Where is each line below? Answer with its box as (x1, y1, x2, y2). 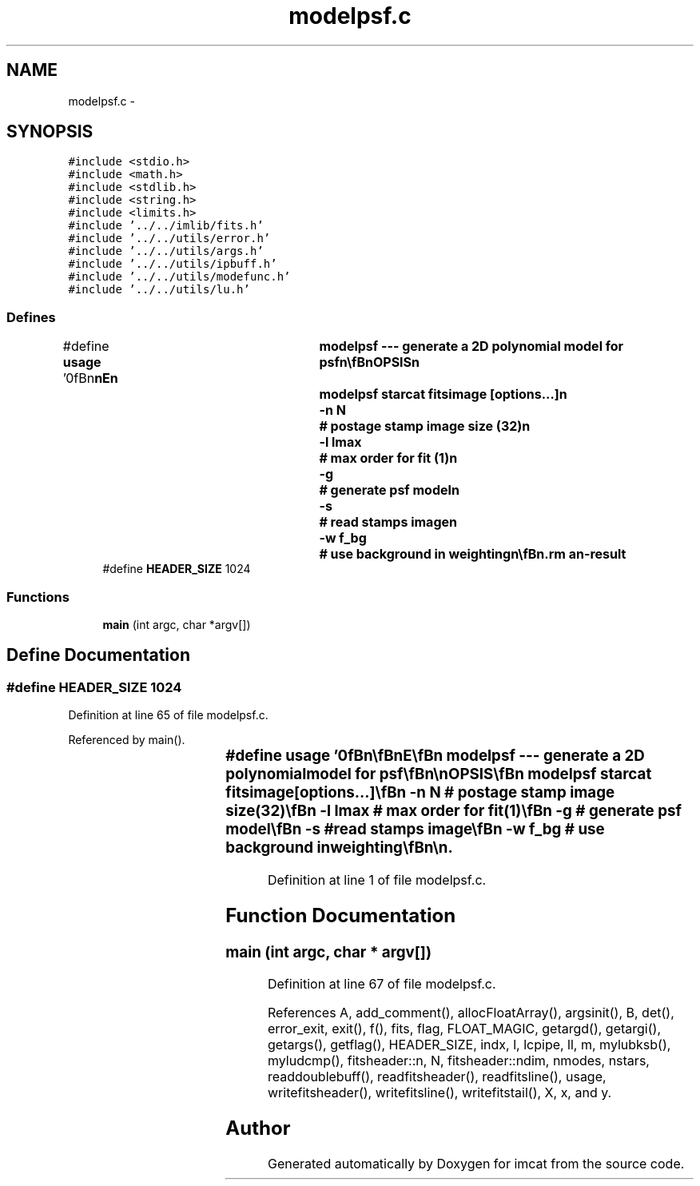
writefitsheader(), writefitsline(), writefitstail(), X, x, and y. (267, 1085, 612, 1101)
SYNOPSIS (6, 121, 93, 142)
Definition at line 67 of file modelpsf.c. (267, 976, 496, 993)
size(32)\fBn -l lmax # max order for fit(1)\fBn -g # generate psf (225, 802, 682, 821)
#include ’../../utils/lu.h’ (68, 283, 250, 296)
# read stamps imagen (319, 514, 457, 531)
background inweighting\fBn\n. (225, 838, 453, 858)
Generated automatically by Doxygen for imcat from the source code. (267, 1156, 685, 1172)
